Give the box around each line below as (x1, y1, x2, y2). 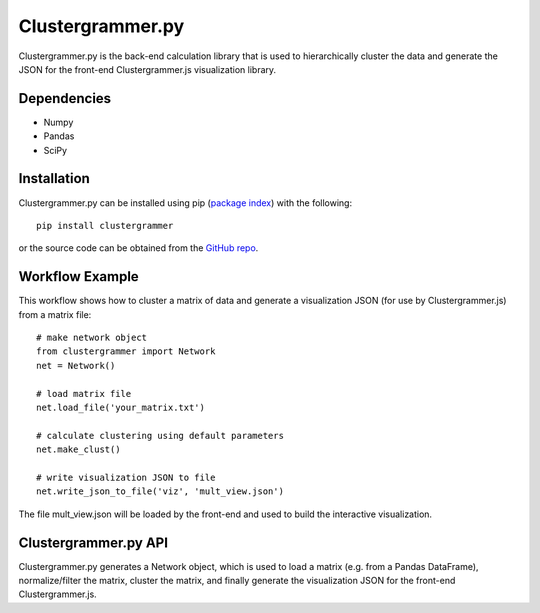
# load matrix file (36, 388, 132, 399)
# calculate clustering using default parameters (36, 430, 285, 441)
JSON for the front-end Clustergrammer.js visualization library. (18, 63, 277, 75)
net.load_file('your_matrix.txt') (36, 401, 205, 413)
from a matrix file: (18, 308, 92, 320)
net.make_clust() (36, 444, 121, 455)
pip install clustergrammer (36, 220, 174, 231)
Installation (18, 170, 90, 187)
